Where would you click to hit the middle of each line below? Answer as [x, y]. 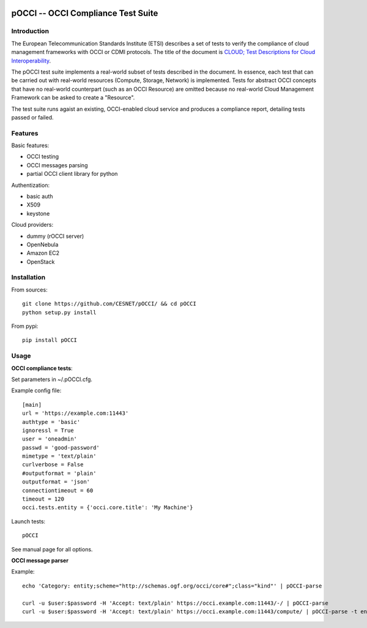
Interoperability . [31, 61]
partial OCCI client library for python [72, 174]
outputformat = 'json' [56, 482]
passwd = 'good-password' [61, 448]
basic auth [40, 196]
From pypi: [25, 326]
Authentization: [31, 185]
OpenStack [41, 262]
